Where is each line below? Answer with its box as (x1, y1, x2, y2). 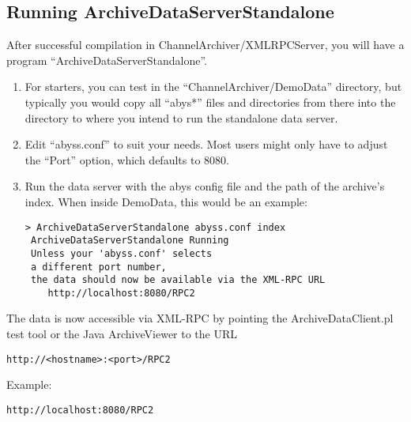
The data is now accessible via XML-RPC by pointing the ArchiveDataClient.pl (6, 310, 394, 326)
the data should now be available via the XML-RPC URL (30, 274, 326, 286)
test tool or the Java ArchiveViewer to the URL (6, 326, 238, 342)
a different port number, (30, 261, 167, 273)
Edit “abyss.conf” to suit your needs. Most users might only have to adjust (25, 136, 388, 153)
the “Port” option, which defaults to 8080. (25, 151, 229, 168)
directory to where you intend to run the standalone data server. (25, 109, 338, 126)
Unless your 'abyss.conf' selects (30, 247, 213, 259)
